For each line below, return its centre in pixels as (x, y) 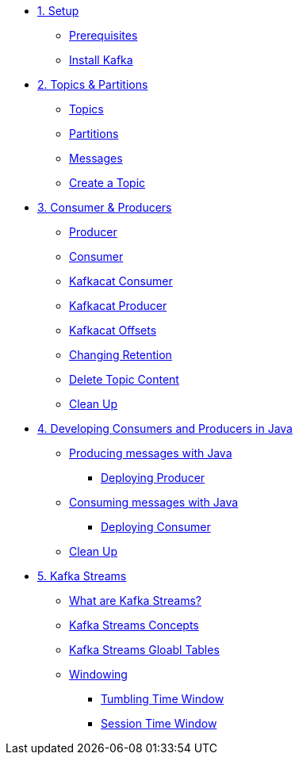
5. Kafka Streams (82, 576)
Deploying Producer (153, 478)
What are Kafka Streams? (135, 600)
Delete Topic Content (124, 379)
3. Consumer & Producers (105, 207)
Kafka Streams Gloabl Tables (144, 650)
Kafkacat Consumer (121, 281)
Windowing (98, 674)
